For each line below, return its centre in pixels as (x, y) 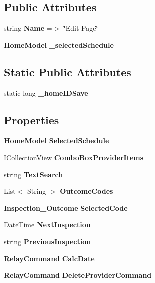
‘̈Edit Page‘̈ (81, 28)
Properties (32, 120)
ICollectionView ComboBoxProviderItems (74, 157)
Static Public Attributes (68, 72)
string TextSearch (34, 174)
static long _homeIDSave (46, 93)
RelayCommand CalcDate (49, 258)
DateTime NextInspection (47, 224)
